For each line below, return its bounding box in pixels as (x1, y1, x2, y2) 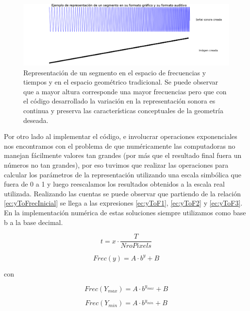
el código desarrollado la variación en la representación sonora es (23, 96, 216, 106)
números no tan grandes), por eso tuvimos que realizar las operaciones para (4, 160, 229, 170)
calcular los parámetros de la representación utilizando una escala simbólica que (4, 169, 242, 179)
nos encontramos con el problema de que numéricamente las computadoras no (4, 140, 235, 151)
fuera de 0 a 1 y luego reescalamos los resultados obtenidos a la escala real (4, 179, 225, 189)
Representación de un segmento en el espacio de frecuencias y (23, 67, 206, 77)
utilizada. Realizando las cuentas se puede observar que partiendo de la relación (4, 188, 241, 198)
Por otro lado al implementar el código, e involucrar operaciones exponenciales (4, 131, 237, 141)
